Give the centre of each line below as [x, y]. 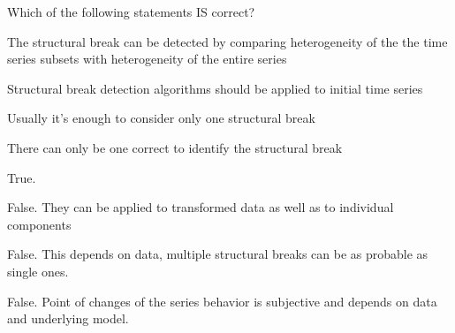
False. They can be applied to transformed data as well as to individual [201, 207]
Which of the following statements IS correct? [131, 11]
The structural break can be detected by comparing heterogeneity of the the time [227, 41]
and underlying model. [68, 318]
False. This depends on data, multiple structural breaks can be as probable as [218, 254]
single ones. [38, 271]
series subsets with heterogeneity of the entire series [147, 59]
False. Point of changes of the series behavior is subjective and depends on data [222, 301]
